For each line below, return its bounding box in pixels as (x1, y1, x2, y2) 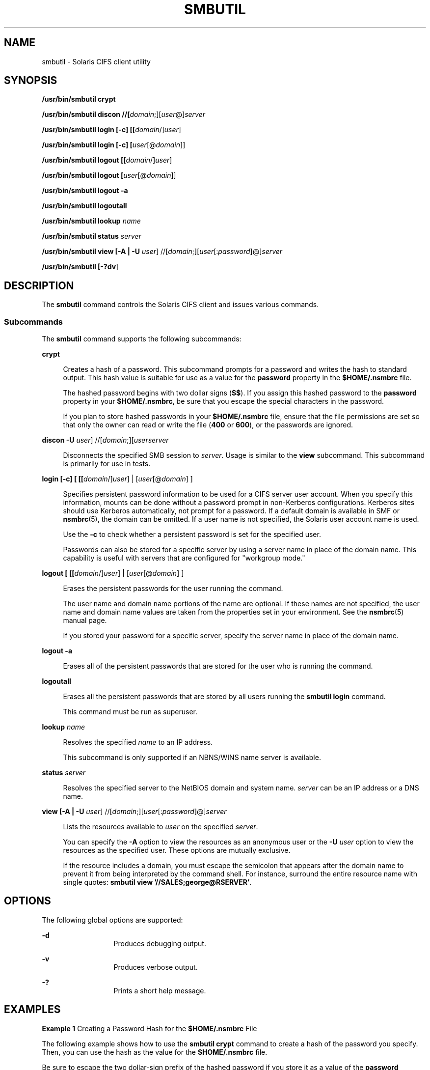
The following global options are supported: (42, 915, 183, 924)
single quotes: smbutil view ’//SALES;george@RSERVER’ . (63, 878, 252, 887)
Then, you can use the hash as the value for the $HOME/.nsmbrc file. (42, 1047, 268, 1056)
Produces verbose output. (113, 962, 198, 971)
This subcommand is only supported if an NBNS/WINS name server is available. (63, 753, 321, 762)
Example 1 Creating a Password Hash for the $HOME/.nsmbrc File (42, 1024, 257, 1033)
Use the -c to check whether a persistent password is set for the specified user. (63, 530, 321, 539)
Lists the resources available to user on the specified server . (63, 822, 258, 831)
